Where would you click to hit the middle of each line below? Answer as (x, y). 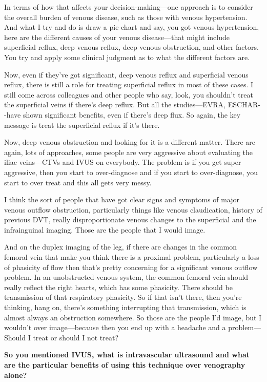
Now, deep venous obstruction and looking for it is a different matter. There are (130, 142)
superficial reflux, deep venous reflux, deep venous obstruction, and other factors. (131, 47)
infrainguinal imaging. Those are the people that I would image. (105, 229)
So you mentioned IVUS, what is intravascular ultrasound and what (127, 355)
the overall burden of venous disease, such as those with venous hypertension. (126, 17)
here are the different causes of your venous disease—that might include (117, 37)
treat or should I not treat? (76, 337)
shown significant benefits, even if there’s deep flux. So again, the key (132, 114)
